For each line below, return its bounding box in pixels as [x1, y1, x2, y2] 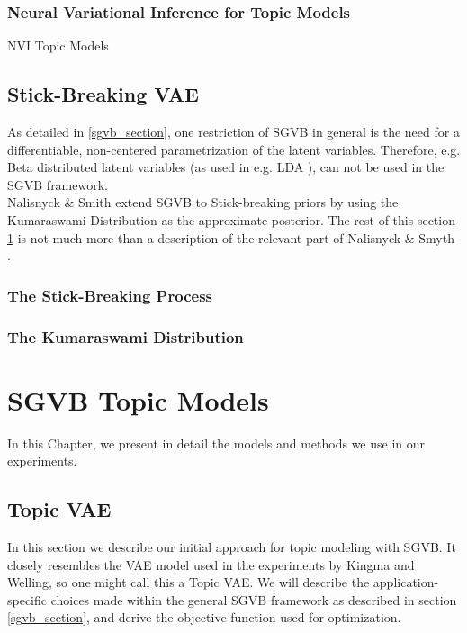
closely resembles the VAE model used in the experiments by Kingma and [7, 555, 415, 574]
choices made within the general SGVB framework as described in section [50, 590, 457, 609]
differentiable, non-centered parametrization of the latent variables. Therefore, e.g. [7, 140, 461, 158]
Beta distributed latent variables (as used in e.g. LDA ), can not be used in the [7, 158, 445, 176]
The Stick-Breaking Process [7, 284, 212, 306]
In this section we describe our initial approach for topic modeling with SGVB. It [7, 537, 456, 556]
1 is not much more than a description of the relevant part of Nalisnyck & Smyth [7, 228, 454, 247]
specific [7, 590, 48, 609]
